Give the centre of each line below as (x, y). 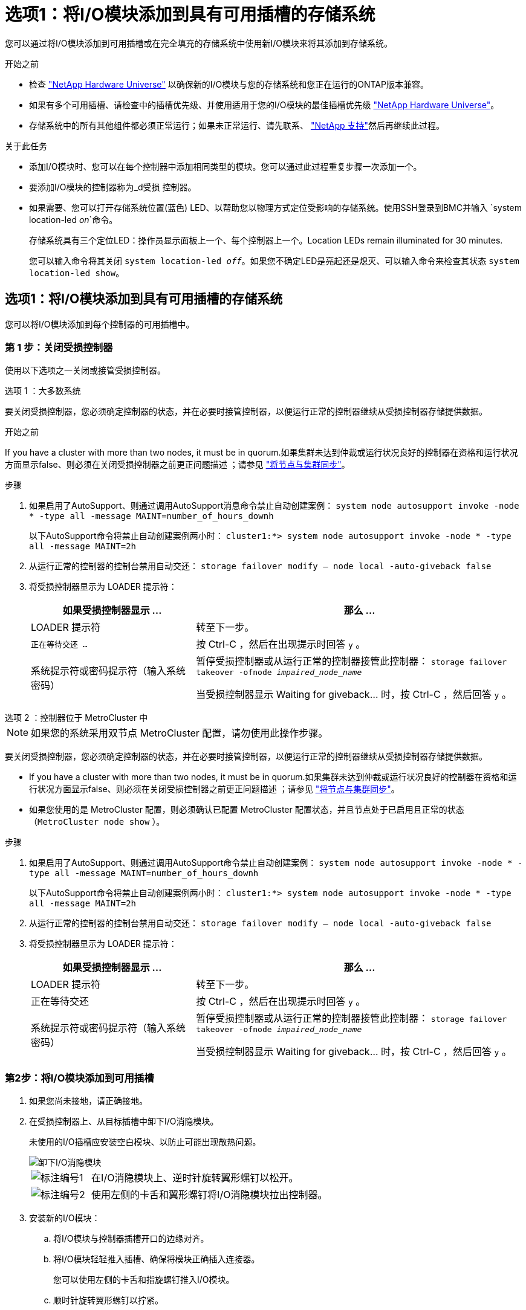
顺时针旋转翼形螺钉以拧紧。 (108, 1300)
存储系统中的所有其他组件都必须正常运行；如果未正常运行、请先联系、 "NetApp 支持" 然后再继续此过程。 (237, 125)
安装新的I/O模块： (65, 1218)
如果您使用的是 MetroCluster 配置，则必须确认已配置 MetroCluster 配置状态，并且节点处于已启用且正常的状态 (247, 810)
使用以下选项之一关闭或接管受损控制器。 (85, 370)
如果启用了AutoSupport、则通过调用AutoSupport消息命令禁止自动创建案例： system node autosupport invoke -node (274, 506)
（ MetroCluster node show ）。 (97, 822)
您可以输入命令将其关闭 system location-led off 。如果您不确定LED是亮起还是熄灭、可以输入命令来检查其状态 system (274, 260)
